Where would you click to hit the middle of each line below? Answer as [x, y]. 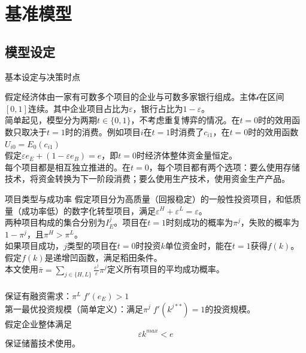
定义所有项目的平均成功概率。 [166, 269]
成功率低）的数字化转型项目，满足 [88, 210]
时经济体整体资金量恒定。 [187, 155]
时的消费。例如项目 [103, 131]
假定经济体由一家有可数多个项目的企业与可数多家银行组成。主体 [131, 97]
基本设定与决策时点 [43, 76]
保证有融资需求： [38, 295]
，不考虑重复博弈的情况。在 [185, 120]
